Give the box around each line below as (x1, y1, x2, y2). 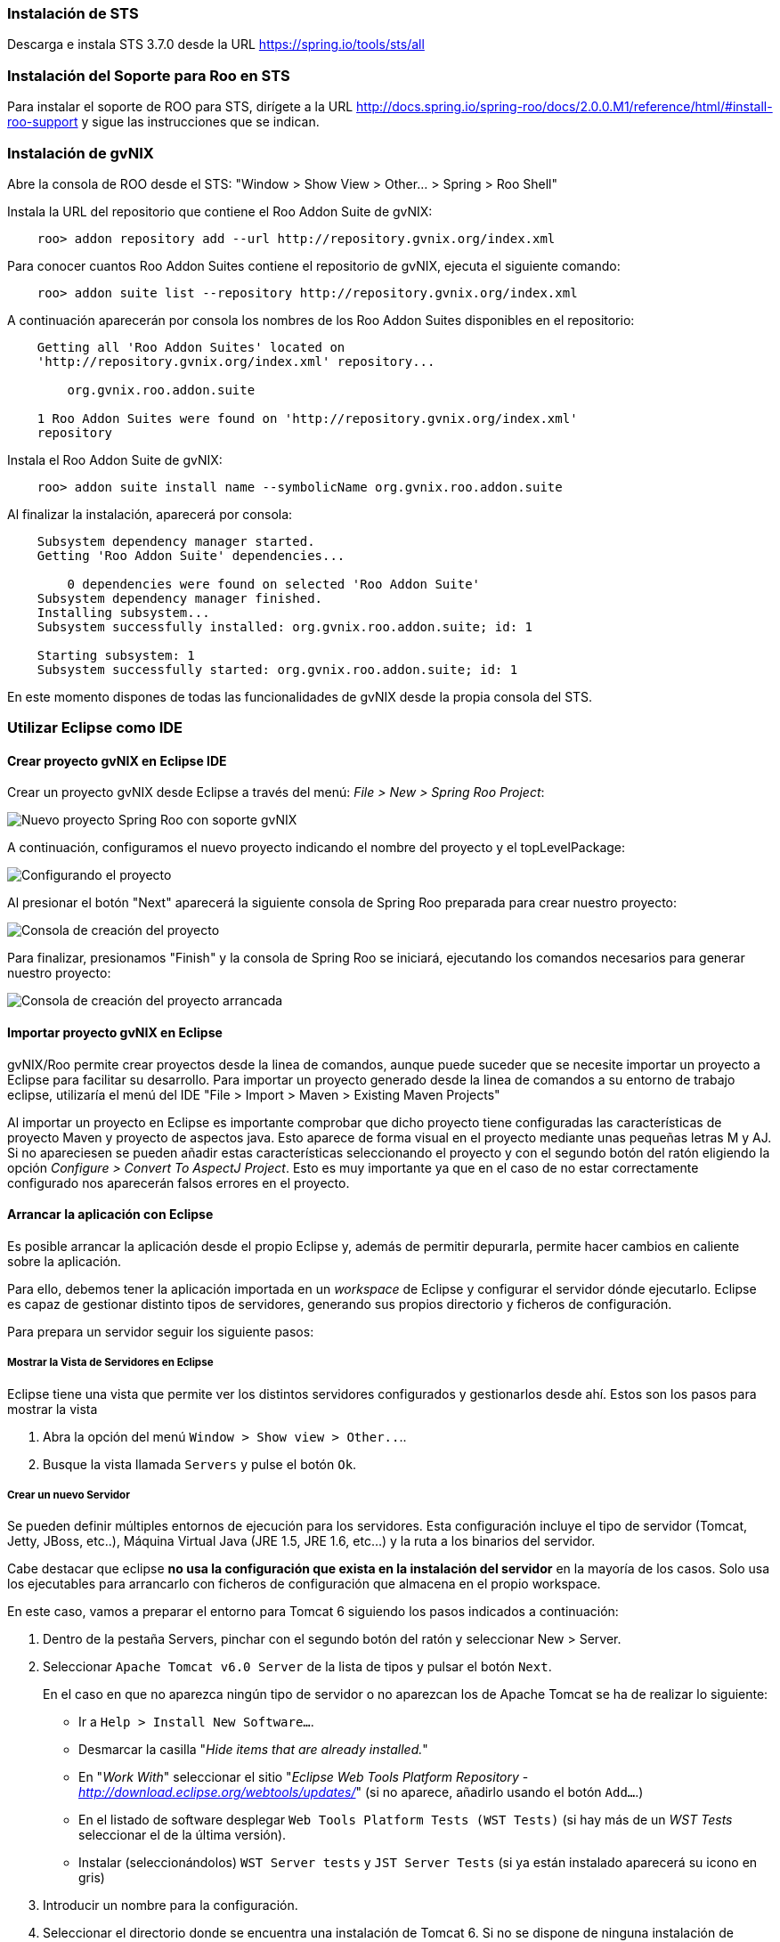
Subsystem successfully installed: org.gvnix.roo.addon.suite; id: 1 (37, 619, 533, 634)
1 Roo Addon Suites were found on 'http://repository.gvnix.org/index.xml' (37, 410, 578, 426)
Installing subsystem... (37, 605, 210, 620)
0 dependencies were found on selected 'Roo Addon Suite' (67, 576, 481, 591)
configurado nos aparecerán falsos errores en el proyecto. (7, 1174, 350, 1190)
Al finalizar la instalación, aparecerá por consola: (7, 506, 293, 522)
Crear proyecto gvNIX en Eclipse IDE (7, 752, 227, 768)
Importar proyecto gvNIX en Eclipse (7, 1025, 223, 1041)
